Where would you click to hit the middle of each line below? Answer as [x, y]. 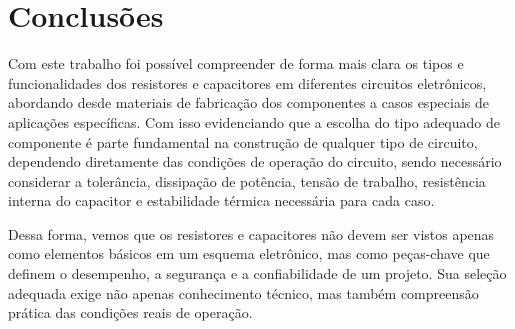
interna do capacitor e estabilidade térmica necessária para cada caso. [221, 200]
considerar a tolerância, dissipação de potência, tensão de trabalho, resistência [247, 180]
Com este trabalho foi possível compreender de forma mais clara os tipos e [236, 63]
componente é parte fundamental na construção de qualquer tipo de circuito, [243, 141]
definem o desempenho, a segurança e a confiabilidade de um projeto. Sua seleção [257, 273]
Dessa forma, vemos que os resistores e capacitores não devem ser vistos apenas [251, 233]
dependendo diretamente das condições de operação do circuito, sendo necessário [255, 161]
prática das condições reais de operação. [130, 312]
